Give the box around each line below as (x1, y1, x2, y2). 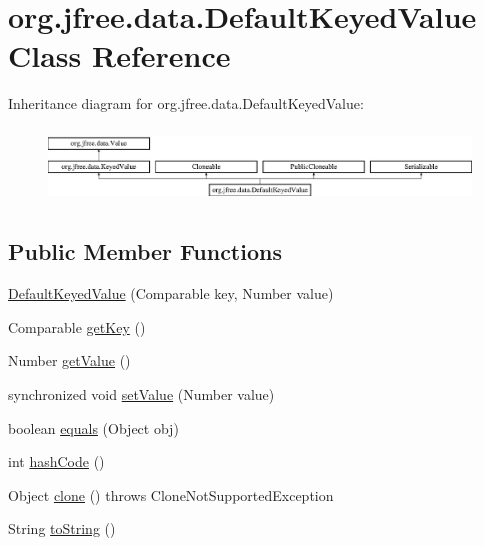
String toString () (8, 518, 116, 539)
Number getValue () (8, 350, 131, 371)
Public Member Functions (8, 236, 282, 267)
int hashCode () (8, 451, 105, 472)
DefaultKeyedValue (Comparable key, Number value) (8, 283, 334, 304)
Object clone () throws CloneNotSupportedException (8, 484, 334, 505)
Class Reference (8, 35, 231, 76)
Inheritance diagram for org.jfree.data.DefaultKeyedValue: (8, 93, 364, 114)
